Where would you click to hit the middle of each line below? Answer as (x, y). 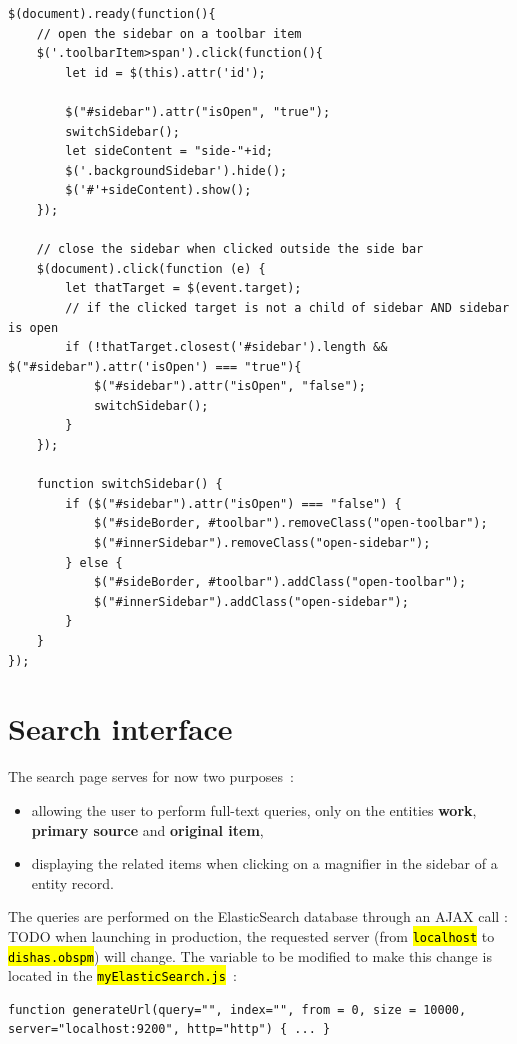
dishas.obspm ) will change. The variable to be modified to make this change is (250, 955)
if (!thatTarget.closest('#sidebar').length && (226, 347)
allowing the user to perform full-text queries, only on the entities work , (254, 809)
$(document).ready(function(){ (112, 14)
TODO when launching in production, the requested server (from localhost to (251, 935)
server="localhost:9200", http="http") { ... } (169, 1029)
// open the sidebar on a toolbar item (169, 33)
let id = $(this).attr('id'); (165, 72)
